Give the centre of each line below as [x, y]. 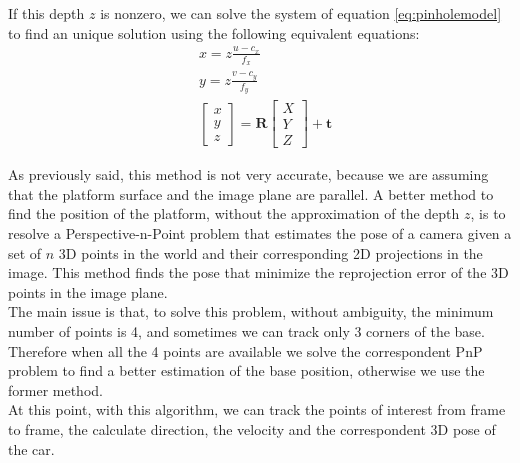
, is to [488, 213]
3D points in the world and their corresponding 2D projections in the [270, 252]
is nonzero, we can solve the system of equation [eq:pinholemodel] [301, 13]
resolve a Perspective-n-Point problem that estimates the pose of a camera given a [260, 233]
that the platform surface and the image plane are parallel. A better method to [251, 193]
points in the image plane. [88, 291]
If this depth [46, 13]
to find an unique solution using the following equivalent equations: [214, 32]
